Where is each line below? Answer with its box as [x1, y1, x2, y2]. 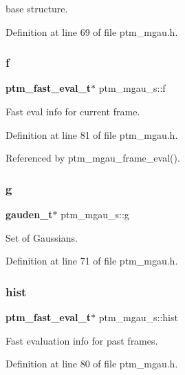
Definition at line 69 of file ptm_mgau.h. [6, 24, 178, 39]
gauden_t [6, 207, 53, 221]
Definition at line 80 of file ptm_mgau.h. [6, 356, 178, 371]
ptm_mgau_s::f [98, 81, 166, 95]
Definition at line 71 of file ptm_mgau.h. [6, 253, 178, 268]
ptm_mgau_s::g [61, 207, 129, 221]
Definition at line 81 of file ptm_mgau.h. [6, 127, 178, 142]
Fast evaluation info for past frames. [6, 333, 158, 347]
